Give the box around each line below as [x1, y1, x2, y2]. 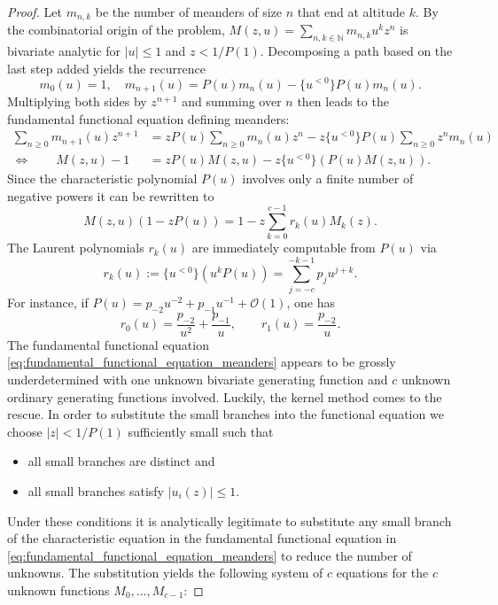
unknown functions [7, 580, 110, 599]
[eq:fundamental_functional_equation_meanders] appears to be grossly [7, 353, 396, 371]
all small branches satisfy [27, 481, 164, 500]
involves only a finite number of [242, 169, 414, 188]
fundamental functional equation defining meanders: [7, 109, 290, 128]
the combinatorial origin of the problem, [7, 20, 225, 39]
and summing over [182, 91, 282, 110]
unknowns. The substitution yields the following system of [7, 563, 323, 582]
